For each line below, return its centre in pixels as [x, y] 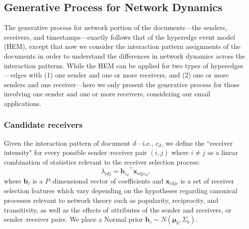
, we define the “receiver [197, 143]
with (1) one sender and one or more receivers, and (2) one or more [129, 75]
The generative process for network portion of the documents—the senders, [116, 27]
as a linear [223, 152]
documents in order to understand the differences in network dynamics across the [125, 55]
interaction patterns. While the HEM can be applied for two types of [106, 65]
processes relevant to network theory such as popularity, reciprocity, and [111, 200]
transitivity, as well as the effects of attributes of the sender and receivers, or [118, 209]
